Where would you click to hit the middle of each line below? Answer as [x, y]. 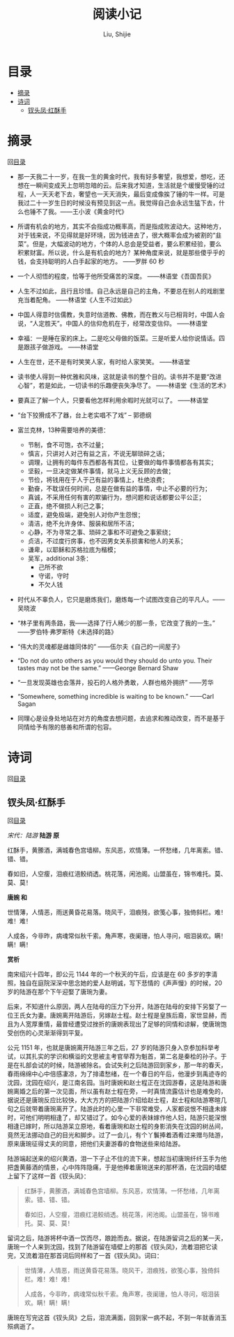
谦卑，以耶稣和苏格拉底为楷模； [73, 549]
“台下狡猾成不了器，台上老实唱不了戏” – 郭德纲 [84, 415]
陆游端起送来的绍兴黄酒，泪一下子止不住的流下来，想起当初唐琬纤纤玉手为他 [117, 1159]
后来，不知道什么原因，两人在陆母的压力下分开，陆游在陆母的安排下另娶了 [114, 1006]
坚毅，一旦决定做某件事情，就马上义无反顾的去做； [101, 471]
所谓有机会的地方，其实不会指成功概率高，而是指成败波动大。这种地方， [121, 226]
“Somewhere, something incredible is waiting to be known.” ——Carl [116, 696]
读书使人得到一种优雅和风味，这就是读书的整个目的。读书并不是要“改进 [119, 376]
